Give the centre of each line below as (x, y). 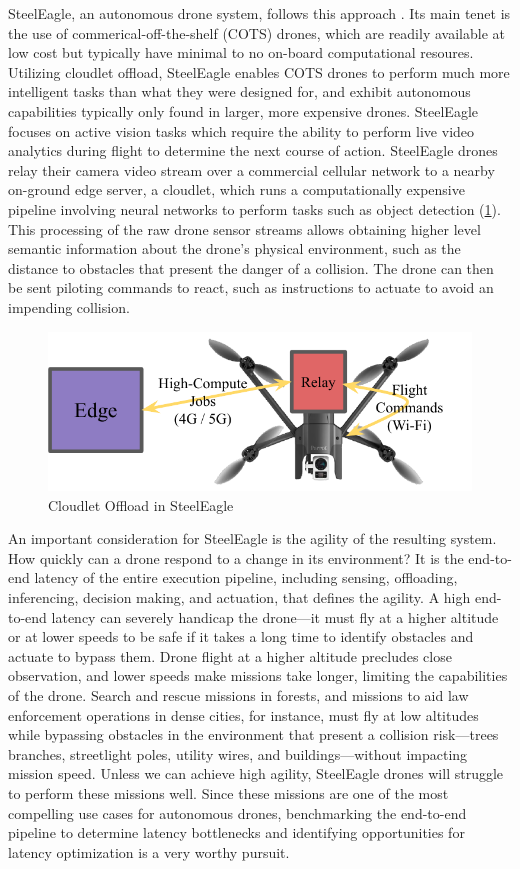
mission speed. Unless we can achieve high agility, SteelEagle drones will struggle (256, 773)
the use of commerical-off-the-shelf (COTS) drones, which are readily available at (256, 32)
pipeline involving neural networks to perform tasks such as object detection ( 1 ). (254, 208)
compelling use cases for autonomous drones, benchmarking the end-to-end (237, 812)
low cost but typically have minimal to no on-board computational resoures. (241, 52)
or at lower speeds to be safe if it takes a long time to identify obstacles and (241, 636)
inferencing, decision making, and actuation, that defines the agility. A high (239, 596)
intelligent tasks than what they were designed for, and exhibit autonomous (239, 91)
